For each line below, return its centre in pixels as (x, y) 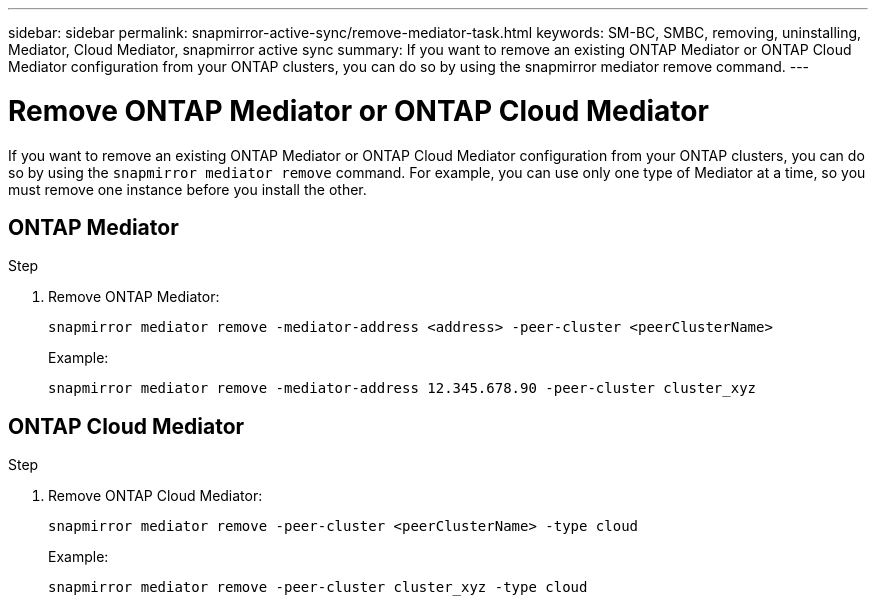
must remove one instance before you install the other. (187, 189)
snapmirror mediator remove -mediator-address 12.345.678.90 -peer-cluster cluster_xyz (402, 388)
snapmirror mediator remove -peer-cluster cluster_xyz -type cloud (318, 587)
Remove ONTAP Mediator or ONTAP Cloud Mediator (358, 110)
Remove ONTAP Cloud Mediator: (155, 496)
